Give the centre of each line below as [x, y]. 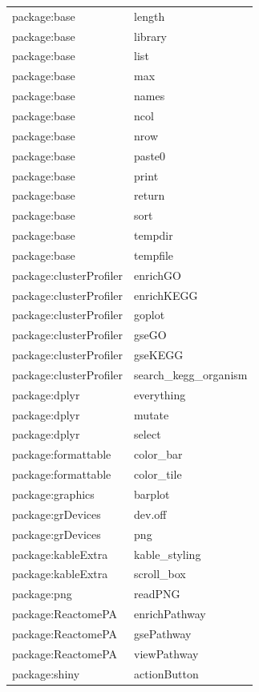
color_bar [158, 454]
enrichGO [158, 275]
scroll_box [160, 574]
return [150, 195]
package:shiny [46, 673]
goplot [150, 315]
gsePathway [163, 633]
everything [160, 394]
